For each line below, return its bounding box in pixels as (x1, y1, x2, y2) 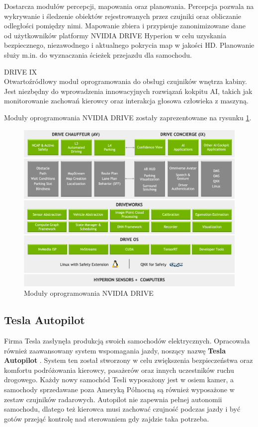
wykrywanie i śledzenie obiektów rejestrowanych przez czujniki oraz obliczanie (4, 10, 242, 21)
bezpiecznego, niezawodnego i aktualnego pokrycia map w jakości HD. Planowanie (4, 40, 255, 50)
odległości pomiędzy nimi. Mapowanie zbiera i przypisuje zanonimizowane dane (4, 20, 246, 31)
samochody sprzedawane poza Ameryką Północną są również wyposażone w (4, 384, 235, 394)
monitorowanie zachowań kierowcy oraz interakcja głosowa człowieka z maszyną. (4, 95, 249, 106)
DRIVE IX (4, 66, 37, 77)
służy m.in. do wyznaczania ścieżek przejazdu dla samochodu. (4, 49, 192, 60)
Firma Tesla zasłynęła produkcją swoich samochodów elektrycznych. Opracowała (4, 336, 250, 346)
